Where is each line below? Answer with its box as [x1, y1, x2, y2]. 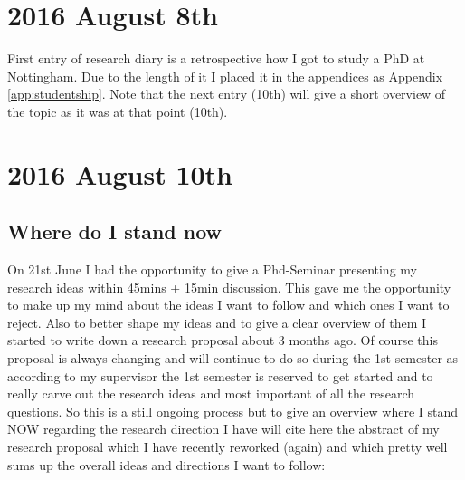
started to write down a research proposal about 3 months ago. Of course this [7, 331, 438, 350]
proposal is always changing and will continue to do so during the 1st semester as [7, 349, 459, 368]
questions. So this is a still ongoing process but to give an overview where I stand [7, 401, 459, 420]
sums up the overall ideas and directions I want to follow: [7, 455, 326, 474]
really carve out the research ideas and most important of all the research [7, 384, 415, 403]
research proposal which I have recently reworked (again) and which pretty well [7, 437, 448, 456]
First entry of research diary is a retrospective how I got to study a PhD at [7, 49, 425, 68]
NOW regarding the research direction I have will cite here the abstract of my [7, 419, 440, 438]
